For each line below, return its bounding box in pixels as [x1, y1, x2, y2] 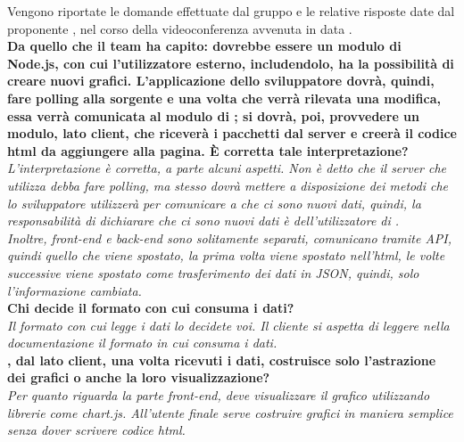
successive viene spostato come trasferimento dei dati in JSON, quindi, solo [7, 263, 419, 282]
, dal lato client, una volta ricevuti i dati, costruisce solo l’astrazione [7, 350, 436, 369]
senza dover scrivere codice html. [7, 421, 186, 439]
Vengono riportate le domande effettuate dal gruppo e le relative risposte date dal [7, 2, 455, 20]
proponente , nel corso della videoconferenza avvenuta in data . [7, 19, 352, 37]
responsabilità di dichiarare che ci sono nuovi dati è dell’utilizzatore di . [7, 211, 400, 230]
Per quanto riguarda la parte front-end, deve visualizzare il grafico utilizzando [7, 386, 430, 405]
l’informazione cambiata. [7, 281, 142, 299]
